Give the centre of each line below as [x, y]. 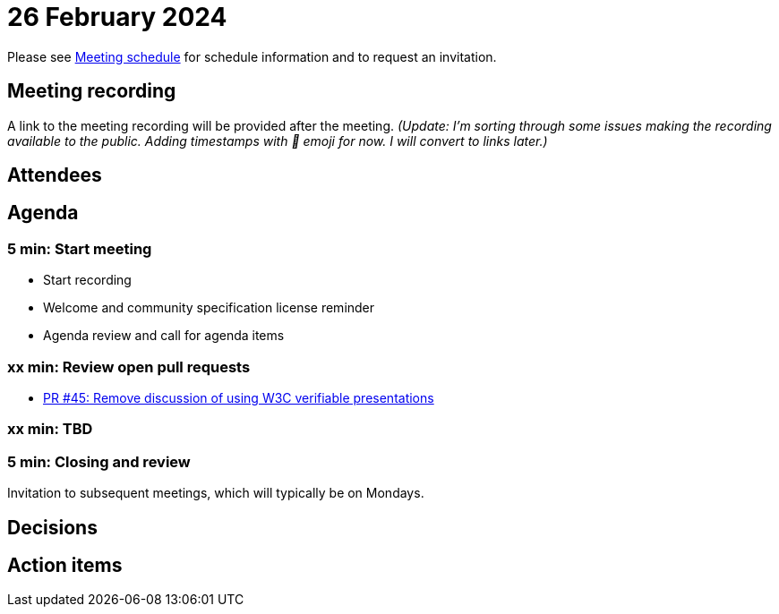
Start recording [87, 280]
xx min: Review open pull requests [129, 367]
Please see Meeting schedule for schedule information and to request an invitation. [252, 56]
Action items [65, 565]
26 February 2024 [117, 17]
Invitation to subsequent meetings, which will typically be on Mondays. [216, 493]
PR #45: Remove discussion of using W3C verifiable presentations [239, 397]
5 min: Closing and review [99, 461]
